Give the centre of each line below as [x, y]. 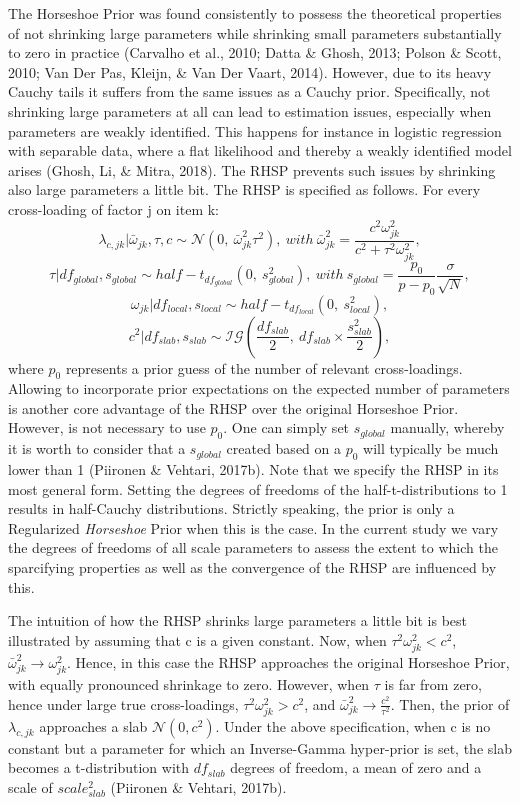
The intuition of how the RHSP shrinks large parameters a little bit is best [238, 620]
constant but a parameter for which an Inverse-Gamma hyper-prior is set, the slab [260, 747]
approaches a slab [93, 725]
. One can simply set [286, 427]
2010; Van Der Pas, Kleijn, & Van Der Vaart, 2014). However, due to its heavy [250, 71]
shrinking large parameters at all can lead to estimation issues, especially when [250, 110]
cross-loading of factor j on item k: [114, 208]
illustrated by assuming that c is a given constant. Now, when [197, 639]
